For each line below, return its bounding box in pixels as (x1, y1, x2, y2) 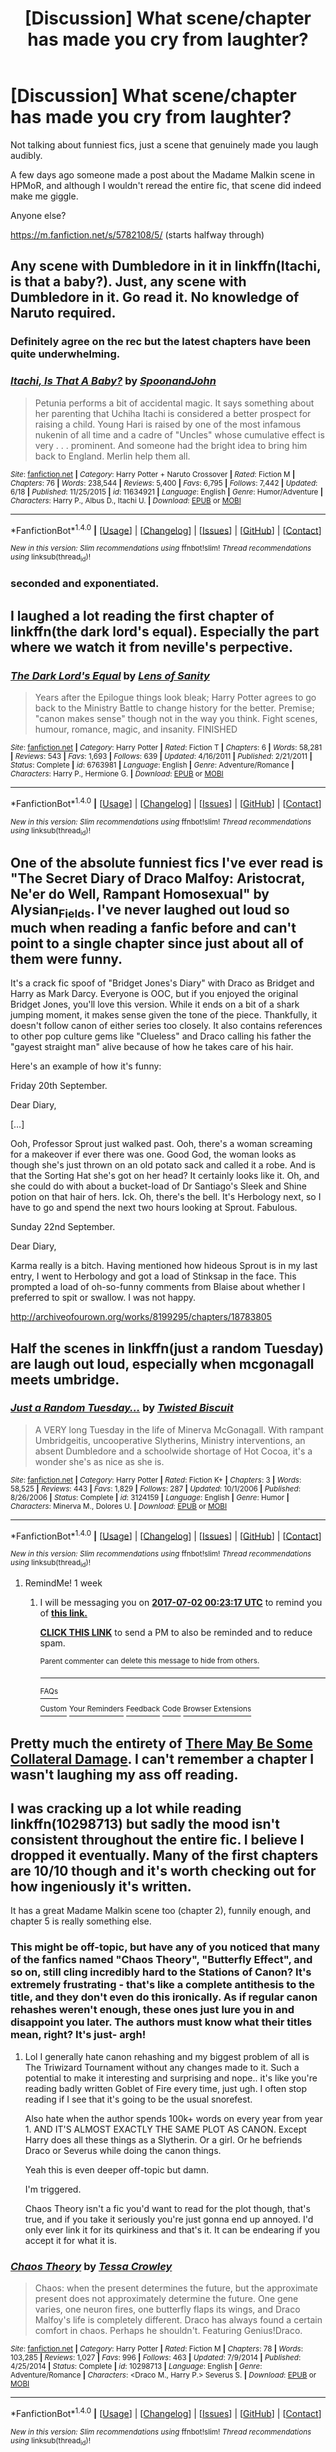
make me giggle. (10, 190, 79, 202)
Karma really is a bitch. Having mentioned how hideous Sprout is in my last (10, 1260, 318, 1272)
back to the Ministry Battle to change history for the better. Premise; (34, 702, 315, 714)
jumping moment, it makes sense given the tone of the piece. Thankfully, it (10, 1009, 318, 1021)
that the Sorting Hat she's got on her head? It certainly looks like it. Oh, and (10, 1170, 320, 1182)
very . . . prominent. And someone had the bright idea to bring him (34, 439, 308, 451)
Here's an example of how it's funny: (10, 1060, 162, 1072)
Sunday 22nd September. (10, 1221, 116, 1233)
